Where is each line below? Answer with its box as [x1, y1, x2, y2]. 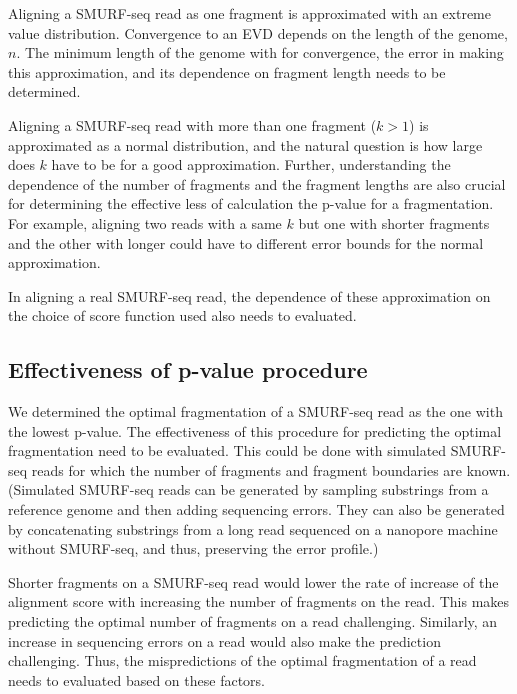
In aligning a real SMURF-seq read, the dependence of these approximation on [8, 285, 491, 306]
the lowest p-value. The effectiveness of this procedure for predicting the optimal [8, 420, 502, 441]
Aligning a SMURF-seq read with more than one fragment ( [8, 114, 377, 135]
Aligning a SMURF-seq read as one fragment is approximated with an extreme [8, 3, 491, 23]
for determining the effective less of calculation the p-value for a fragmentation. [8, 193, 494, 214]
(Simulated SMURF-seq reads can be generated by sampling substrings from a [8, 479, 489, 500]
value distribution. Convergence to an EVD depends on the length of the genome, [8, 22, 508, 43]
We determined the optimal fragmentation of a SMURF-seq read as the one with [8, 401, 503, 422]
